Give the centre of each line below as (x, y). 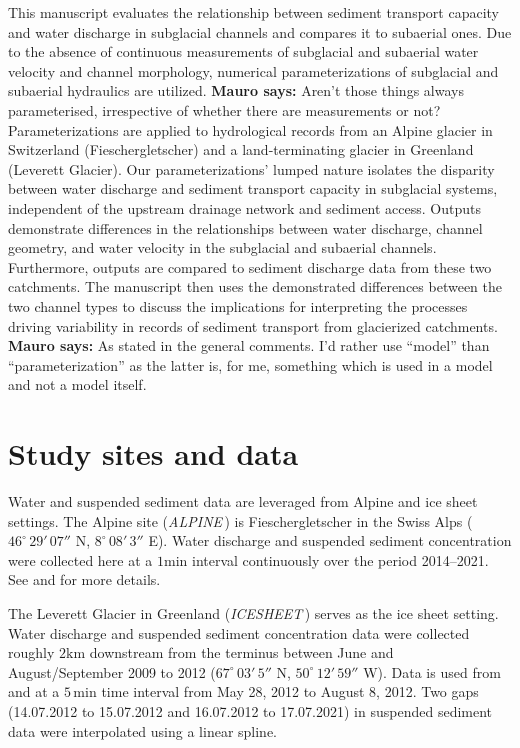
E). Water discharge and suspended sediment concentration (330, 540)
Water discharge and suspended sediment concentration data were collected (239, 632)
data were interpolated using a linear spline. (143, 730)
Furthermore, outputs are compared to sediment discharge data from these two (250, 266)
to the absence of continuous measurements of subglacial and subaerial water (243, 51)
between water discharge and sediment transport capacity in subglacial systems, (253, 188)
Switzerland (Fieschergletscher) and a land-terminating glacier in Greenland (241, 149)
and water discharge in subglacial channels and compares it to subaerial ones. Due (260, 31)
